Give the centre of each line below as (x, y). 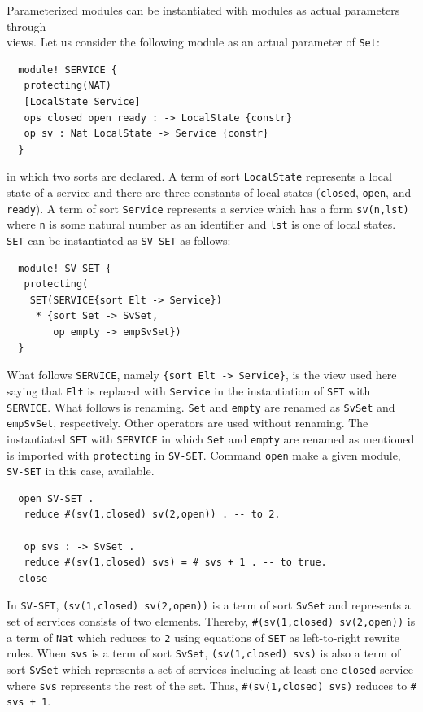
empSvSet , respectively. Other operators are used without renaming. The (188, 423)
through (26, 26)
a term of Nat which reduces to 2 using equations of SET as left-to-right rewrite (203, 637)
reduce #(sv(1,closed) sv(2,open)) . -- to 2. (152, 515)
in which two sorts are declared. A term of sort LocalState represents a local (199, 176)
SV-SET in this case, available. (81, 471)
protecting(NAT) (68, 86)
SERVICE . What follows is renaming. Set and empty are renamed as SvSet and (201, 406)
